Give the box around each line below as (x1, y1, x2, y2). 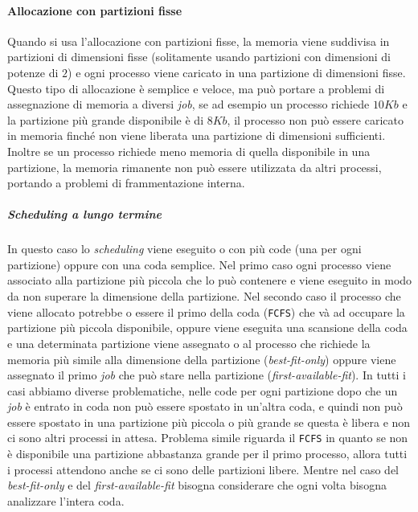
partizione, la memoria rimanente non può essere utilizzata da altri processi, (7, 158, 382, 175)
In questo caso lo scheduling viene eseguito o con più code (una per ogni (7, 240, 362, 257)
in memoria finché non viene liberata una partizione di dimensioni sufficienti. (7, 127, 386, 144)
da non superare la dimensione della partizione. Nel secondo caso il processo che (7, 288, 401, 305)
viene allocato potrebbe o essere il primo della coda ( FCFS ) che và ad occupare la (7, 303, 405, 320)
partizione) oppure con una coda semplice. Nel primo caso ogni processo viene (7, 256, 391, 272)
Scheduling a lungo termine (7, 206, 162, 223)
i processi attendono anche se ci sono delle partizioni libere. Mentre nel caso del (7, 461, 400, 477)
